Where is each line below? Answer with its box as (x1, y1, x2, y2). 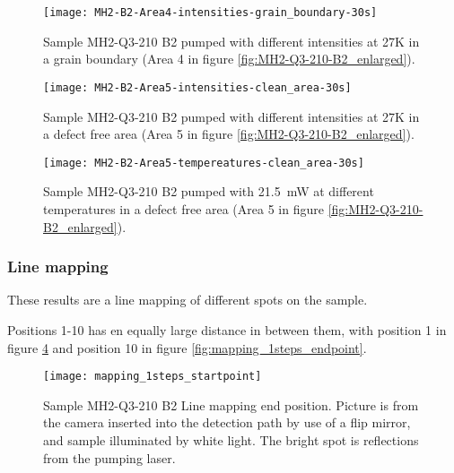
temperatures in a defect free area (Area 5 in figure (43, 199, 324, 218)
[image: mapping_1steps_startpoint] (43, 370, 262, 383)
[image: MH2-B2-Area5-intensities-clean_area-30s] (43, 81, 352, 94)
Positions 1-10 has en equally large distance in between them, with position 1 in (7, 320, 447, 339)
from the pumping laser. (43, 448, 176, 467)
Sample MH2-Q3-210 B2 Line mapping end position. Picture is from (43, 395, 419, 414)
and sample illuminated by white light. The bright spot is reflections (43, 430, 419, 449)
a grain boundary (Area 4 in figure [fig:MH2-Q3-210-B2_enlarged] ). (43, 49, 415, 68)
